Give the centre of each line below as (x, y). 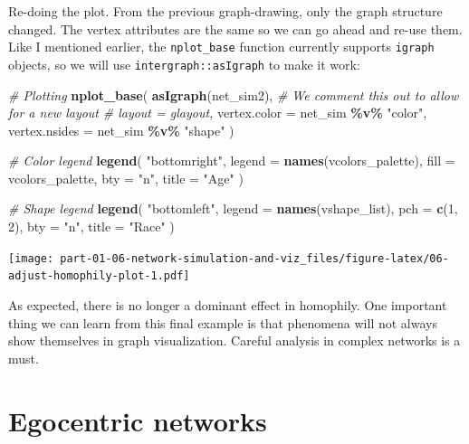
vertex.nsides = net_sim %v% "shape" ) (121, 130)
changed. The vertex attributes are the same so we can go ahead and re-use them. (235, 28)
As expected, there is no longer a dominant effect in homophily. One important (228, 304)
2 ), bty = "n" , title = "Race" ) (91, 227)
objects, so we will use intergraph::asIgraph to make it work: (184, 64)
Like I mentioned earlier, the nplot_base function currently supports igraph (221, 47)
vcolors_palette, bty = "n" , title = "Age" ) (126, 178)
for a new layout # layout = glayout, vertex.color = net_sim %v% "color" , (218, 113)
